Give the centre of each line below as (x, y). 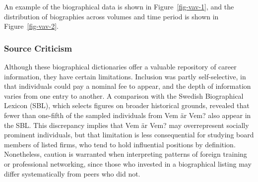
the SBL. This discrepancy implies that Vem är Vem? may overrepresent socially (127, 125)
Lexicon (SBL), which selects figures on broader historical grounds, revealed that (127, 105)
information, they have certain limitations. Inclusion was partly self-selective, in (125, 76)
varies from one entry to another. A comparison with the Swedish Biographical (124, 95)
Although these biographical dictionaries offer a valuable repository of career (120, 66)
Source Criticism (38, 48)
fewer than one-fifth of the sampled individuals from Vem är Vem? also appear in (128, 115)
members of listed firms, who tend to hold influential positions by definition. (120, 144)
